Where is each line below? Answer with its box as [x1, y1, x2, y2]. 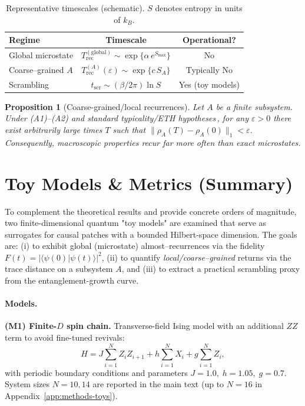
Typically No [185, 63, 233, 75]
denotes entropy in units [155, 2, 243, 14]
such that [112, 124, 146, 135]
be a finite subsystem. [216, 100, 293, 112]
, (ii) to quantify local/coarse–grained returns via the [101, 251, 291, 263]
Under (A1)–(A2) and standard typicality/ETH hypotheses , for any [5, 112, 248, 124]
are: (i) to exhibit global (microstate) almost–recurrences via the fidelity [5, 239, 265, 252]
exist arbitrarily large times [5, 124, 102, 135]
